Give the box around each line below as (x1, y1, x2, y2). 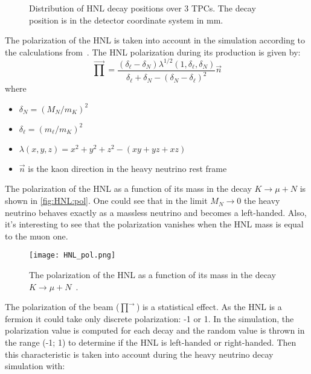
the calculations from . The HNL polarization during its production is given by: (5, 45, 301, 58)
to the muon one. (5, 229, 68, 242)
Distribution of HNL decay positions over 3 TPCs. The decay (29, 2, 256, 14)
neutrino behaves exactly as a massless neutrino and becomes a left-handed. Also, (5, 206, 307, 218)
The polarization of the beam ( (5, 300, 120, 313)
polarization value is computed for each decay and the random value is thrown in (5, 324, 305, 337)
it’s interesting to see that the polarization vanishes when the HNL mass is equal (5, 218, 304, 230)
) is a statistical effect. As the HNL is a (136, 300, 282, 313)
